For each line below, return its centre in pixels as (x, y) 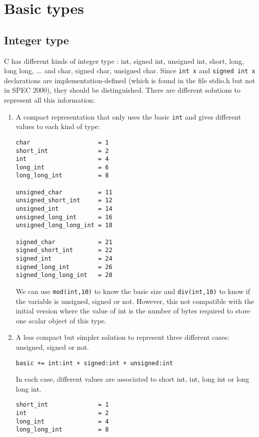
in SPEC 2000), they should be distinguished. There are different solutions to (122, 90)
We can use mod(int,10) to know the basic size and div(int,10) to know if (133, 291)
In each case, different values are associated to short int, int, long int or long (132, 379)
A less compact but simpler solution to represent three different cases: (123, 337)
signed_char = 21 (64, 242)
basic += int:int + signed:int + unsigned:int (94, 363)
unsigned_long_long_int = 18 (64, 225)
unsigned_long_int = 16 (64, 217)
